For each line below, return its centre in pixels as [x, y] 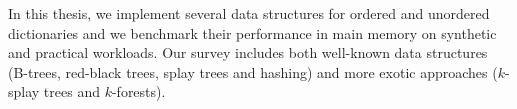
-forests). [138, 91]
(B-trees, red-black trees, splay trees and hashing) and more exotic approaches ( [253, 71]
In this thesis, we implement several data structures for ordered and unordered [249, 13]
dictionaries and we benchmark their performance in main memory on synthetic [252, 32]
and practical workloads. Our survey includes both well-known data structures [248, 52]
